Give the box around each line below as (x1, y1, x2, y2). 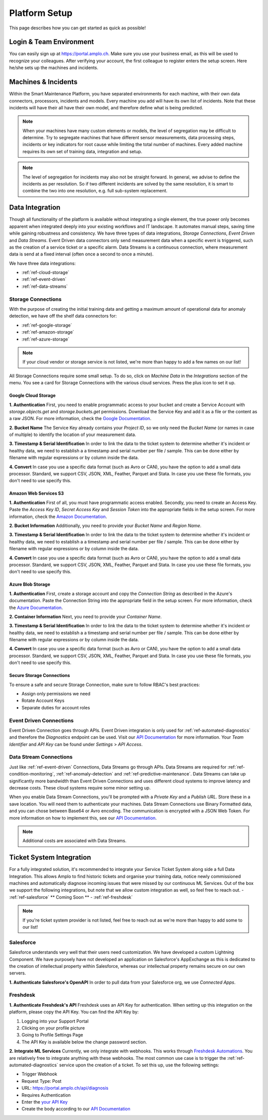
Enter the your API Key (21, 1099, 68, 1105)
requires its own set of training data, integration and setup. (22, 148, 142, 154)
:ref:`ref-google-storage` (21, 322, 72, 328)
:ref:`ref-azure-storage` (21, 336, 69, 342)
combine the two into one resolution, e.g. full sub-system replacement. (22, 188, 168, 194)
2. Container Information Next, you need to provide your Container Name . (9, 613, 162, 619)
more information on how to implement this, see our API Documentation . (9, 815, 157, 821)
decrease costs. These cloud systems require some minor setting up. (9, 785, 151, 791)
